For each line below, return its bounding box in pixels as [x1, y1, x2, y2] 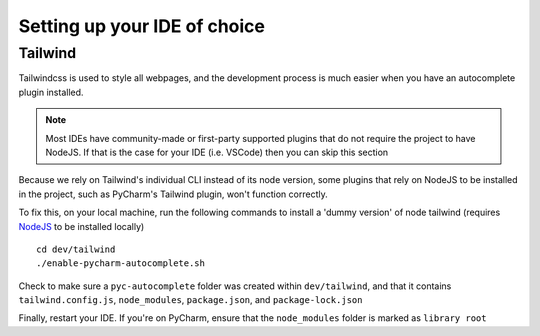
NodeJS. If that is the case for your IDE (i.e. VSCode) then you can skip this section [45, 146, 389, 158]
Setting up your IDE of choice [18, 15, 265, 37]
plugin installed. [18, 86, 84, 98]
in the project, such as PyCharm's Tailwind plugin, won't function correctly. [18, 188, 329, 200]
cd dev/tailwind [36, 243, 116, 255]
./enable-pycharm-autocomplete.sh [36, 258, 205, 269]
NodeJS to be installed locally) [18, 220, 145, 232]
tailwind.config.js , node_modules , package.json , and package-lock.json [18, 294, 363, 306]
